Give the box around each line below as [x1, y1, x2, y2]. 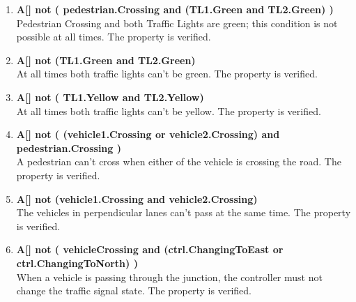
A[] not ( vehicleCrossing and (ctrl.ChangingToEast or [16, 242, 284, 257]
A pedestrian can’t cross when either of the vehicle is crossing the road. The [16, 154, 341, 169]
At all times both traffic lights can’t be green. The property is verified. [16, 66, 318, 81]
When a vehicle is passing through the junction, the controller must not [16, 269, 323, 284]
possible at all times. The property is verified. [16, 29, 211, 44]
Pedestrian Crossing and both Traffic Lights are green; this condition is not [16, 15, 338, 30]
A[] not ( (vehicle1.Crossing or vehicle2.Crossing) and [16, 127, 280, 142]
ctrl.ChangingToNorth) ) [16, 255, 138, 270]
